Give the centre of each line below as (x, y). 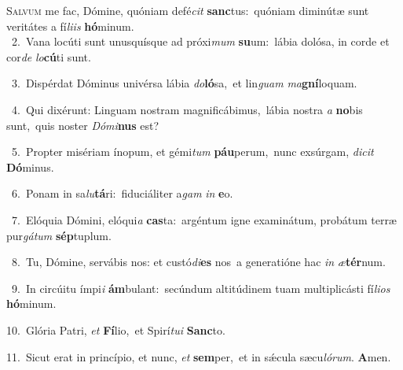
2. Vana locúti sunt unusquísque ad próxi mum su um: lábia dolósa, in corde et (200, 41)
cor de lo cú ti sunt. (49, 56)
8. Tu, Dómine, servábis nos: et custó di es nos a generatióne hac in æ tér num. (198, 262)
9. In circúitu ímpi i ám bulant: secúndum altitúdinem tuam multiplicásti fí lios (201, 288)
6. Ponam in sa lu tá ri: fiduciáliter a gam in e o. (122, 193)
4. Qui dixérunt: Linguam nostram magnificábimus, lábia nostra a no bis (187, 109)
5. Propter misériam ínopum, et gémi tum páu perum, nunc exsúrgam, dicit (192, 152)
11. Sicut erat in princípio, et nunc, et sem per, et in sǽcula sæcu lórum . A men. (199, 356)
